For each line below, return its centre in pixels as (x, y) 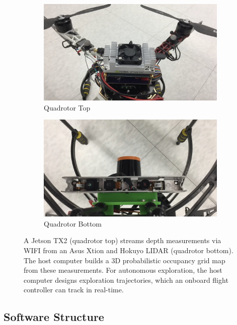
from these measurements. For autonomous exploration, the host (123, 270)
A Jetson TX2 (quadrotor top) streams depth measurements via (123, 240)
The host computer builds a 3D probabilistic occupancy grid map (125, 260)
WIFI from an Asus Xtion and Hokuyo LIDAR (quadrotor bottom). (129, 250)
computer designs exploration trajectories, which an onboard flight (126, 280)
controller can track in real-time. (74, 290)
